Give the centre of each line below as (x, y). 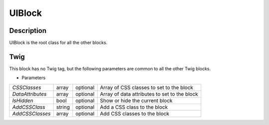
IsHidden (23, 101)
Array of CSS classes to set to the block (147, 87)
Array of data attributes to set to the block (149, 94)
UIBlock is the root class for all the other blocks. (58, 43)
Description (28, 31)
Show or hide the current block (136, 101)
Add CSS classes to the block (134, 114)
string (63, 107)
